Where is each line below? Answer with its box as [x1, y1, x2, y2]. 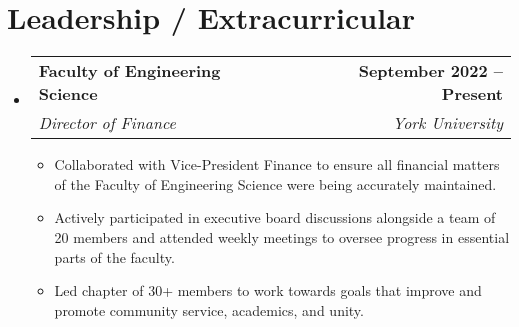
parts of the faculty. [54, 246, 175, 267]
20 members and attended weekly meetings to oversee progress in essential [54, 226, 510, 247]
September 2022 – [358, 59, 503, 83]
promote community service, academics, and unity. [54, 299, 364, 320]
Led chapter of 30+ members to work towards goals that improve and [54, 280, 482, 301]
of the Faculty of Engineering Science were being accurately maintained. [54, 173, 497, 194]
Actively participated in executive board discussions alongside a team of [54, 207, 496, 228]
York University [392, 111, 503, 135]
